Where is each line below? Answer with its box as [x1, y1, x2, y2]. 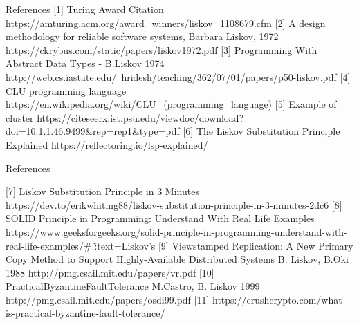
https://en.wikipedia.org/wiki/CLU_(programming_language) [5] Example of [6, 97, 337, 111]
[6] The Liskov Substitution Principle [183, 124, 340, 138]
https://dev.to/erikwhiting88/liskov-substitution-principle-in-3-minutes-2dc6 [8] [6, 197, 342, 212]
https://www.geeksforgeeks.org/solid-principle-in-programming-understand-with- [6, 224, 347, 239]
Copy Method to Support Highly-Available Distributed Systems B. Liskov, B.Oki [6, 252, 349, 266]
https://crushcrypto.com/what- [212, 292, 346, 306]
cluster [6, 110, 34, 124]
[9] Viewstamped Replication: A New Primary [158, 238, 353, 252]
